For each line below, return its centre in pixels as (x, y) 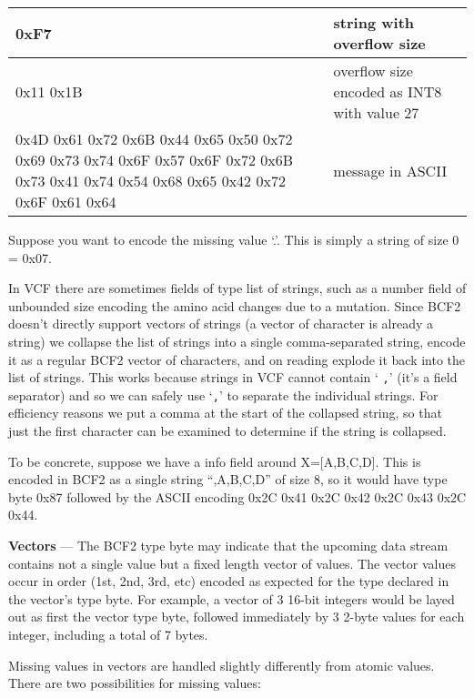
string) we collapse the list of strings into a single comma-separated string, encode (237, 341)
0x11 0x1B (49, 91)
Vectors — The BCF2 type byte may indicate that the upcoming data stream (228, 546)
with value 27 (376, 112)
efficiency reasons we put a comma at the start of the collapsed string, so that (225, 413)
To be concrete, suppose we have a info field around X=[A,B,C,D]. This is (215, 461)
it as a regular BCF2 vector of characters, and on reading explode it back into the (237, 359)
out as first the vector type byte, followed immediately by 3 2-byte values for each (237, 617)
